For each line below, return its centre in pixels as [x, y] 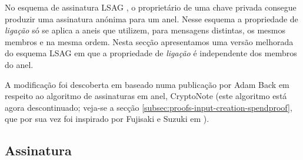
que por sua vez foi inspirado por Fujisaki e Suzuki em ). [107, 119]
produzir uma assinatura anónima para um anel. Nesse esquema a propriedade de [151, 18]
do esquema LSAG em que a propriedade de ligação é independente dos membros [151, 53]
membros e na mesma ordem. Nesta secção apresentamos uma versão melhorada [149, 41]
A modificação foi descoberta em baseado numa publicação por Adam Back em [147, 84]
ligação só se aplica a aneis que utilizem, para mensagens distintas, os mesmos [145, 30]
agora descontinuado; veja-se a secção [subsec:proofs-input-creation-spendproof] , [149, 107]
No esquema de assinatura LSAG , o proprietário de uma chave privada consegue [151, 7]
